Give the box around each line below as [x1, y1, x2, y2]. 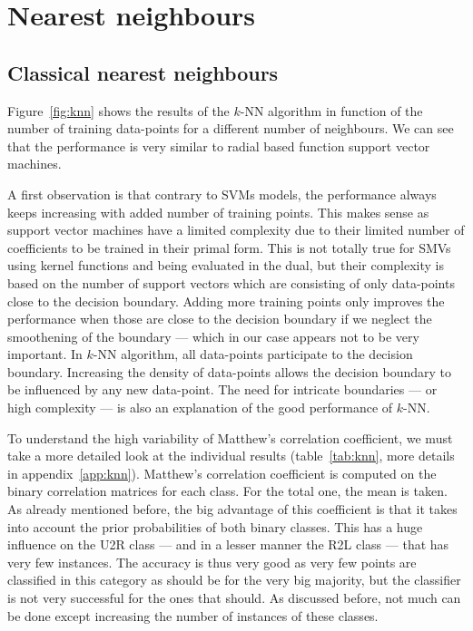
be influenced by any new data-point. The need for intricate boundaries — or [7, 380, 438, 399]
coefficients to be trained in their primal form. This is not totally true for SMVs [7, 238, 451, 257]
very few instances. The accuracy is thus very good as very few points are [7, 552, 417, 571]
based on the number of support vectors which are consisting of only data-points [7, 273, 455, 292]
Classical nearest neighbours [7, 58, 279, 86]
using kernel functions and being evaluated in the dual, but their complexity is [7, 256, 445, 275]
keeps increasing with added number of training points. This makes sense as [7, 202, 429, 221]
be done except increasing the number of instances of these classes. [7, 606, 379, 625]
